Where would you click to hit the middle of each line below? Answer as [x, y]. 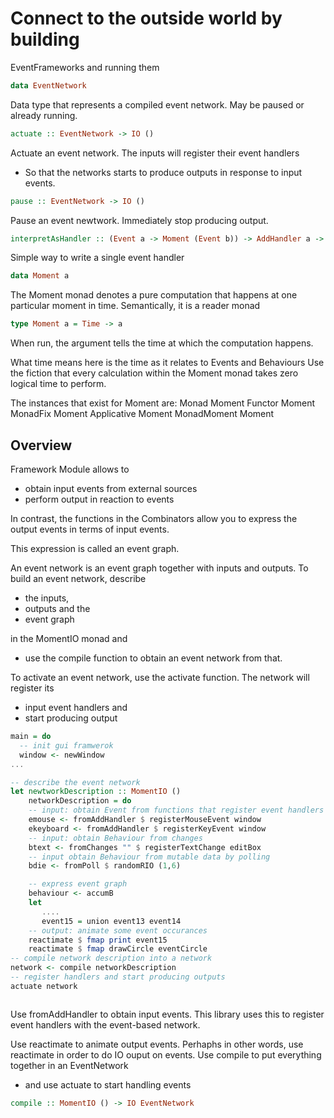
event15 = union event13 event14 [111, 921]
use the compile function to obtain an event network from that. [153, 658]
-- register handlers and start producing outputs [118, 977]
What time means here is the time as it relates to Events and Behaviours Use [167, 363]
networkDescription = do [80, 801]
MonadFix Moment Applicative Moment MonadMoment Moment [142, 414]
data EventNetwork [48, 85]
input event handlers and [76, 707]
